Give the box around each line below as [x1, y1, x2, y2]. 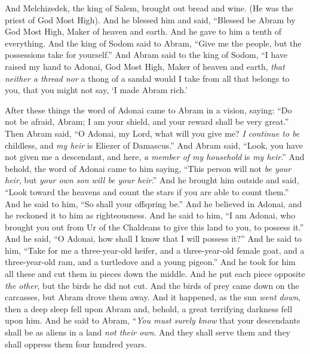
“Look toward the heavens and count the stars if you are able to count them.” [5, 185, 289, 198]
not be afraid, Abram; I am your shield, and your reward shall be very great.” [5, 115, 289, 128]
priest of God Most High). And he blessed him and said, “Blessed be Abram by [5, 13, 296, 26]
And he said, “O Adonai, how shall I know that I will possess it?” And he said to [5, 232, 302, 245]
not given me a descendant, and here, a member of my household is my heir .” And [5, 150, 305, 163]
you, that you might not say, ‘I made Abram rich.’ [5, 84, 188, 96]
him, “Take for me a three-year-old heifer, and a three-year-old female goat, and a [5, 244, 305, 256]
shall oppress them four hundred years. [5, 337, 147, 350]
